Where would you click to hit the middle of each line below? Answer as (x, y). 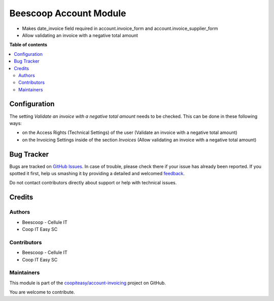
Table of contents (28, 45)
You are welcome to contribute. (42, 292)
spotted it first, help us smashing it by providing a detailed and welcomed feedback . (97, 174)
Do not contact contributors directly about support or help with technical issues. (93, 183)
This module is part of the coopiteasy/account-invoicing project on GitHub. (88, 283)
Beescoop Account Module (68, 13)
